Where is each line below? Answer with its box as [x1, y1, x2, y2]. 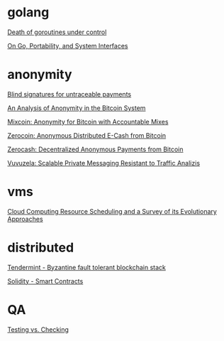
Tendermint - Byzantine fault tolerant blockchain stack [7, 263, 167, 271]
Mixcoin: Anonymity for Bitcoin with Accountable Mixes [7, 117, 169, 126]
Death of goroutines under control [7, 28, 107, 36]
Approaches [7, 215, 44, 223]
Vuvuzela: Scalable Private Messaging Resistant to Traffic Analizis [7, 158, 201, 167]
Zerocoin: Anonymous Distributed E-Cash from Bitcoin [7, 131, 167, 139]
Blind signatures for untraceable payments [7, 90, 132, 98]
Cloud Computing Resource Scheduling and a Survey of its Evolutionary [7, 207, 218, 215]
